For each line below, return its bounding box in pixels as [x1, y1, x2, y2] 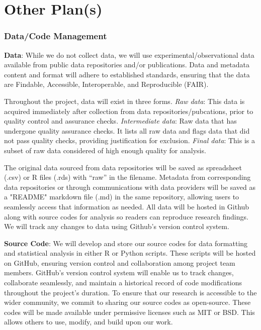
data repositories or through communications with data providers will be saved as [4, 181, 256, 192]
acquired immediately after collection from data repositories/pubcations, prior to [4, 105, 253, 116]
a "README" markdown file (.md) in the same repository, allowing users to [4, 191, 239, 202]
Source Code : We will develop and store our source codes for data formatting [4, 238, 248, 248]
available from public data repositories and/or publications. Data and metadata [4, 59, 249, 70]
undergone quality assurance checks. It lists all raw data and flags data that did [4, 125, 250, 136]
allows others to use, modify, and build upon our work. [4, 316, 173, 327]
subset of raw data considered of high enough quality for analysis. [4, 145, 206, 155]
